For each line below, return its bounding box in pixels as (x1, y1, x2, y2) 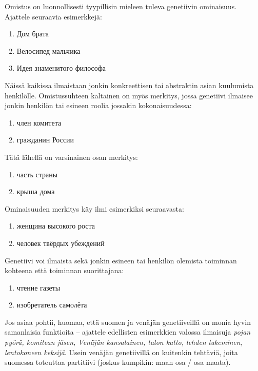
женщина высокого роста (16, 220, 95, 231)
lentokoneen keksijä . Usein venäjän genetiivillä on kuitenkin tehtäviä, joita (5, 346, 238, 357)
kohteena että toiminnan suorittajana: (5, 265, 124, 276)
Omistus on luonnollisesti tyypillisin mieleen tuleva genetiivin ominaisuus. (5, 1, 237, 11)
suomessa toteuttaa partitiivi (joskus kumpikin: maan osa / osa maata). (5, 357, 231, 367)
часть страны (16, 169, 58, 179)
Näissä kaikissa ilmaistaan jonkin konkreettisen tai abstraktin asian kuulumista (5, 79, 254, 90)
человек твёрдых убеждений (16, 237, 105, 248)
